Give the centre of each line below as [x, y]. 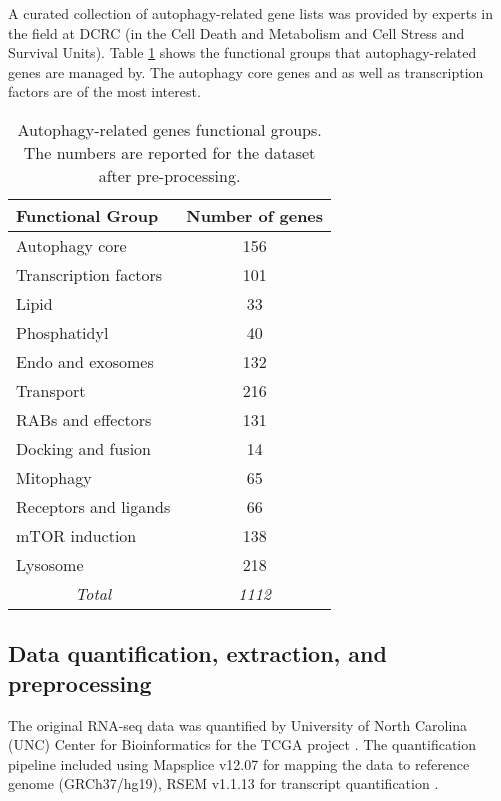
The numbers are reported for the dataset [169, 152]
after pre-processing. [169, 175]
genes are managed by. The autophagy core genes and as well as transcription [246, 71]
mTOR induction [76, 535]
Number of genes [255, 215]
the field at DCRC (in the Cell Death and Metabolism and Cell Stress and [236, 32]
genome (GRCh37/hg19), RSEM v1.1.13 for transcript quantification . [223, 783]
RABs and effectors [84, 419]
